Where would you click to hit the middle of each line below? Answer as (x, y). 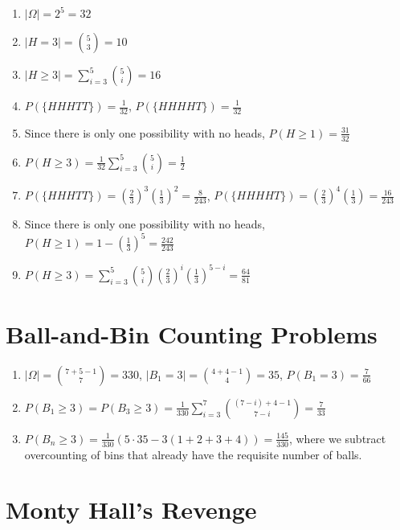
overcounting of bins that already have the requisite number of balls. (193, 454)
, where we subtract (337, 438)
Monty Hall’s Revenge (131, 509)
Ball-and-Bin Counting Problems (192, 333)
